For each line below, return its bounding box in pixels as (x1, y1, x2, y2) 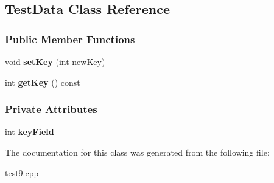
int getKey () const (5, 75, 80, 88)
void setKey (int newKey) (5, 55, 105, 67)
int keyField (5, 125, 54, 138)
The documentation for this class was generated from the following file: (5, 146, 270, 158)
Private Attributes (5, 102, 97, 117)
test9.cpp (5, 166, 39, 179)
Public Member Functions (5, 31, 135, 46)
